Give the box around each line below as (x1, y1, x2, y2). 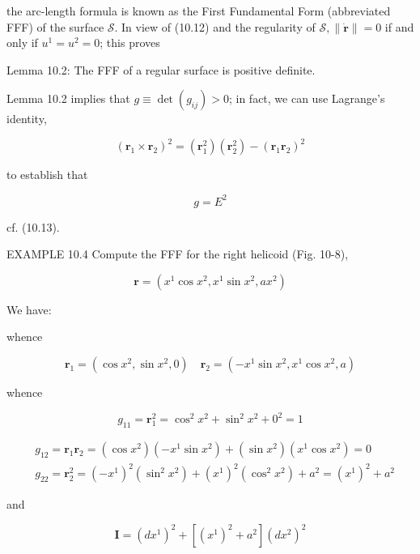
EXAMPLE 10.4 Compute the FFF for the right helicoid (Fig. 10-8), (6, 245, 349, 262)
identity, (6, 110, 47, 127)
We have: (6, 300, 52, 317)
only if (6, 34, 38, 51)
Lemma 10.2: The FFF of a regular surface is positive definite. (6, 61, 316, 78)
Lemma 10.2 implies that (6, 90, 130, 107)
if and (384, 18, 414, 35)
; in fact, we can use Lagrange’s (228, 90, 385, 107)
